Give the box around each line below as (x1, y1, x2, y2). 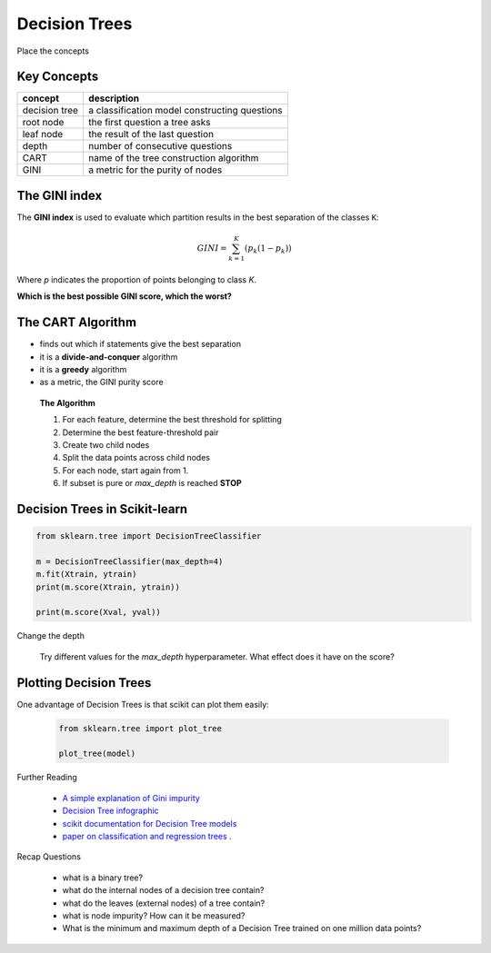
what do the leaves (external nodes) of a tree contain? (62, 898, 266, 908)
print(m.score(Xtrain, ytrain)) (35, 581, 181, 592)
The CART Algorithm (16, 314, 136, 331)
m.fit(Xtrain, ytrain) (35, 569, 137, 580)
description (87, 92, 140, 104)
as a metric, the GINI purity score (39, 377, 164, 388)
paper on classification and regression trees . (62, 831, 232, 842)
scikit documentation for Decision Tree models (62, 818, 237, 829)
